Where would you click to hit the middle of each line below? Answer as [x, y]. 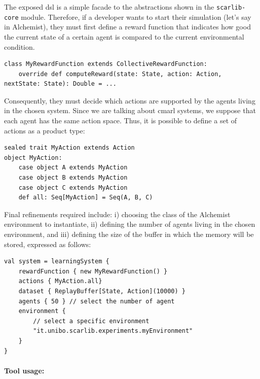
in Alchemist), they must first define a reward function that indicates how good [127, 27]
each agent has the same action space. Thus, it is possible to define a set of [121, 120]
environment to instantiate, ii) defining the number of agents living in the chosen [130, 224]
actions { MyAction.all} [60, 281]
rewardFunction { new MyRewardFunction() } [93, 271]
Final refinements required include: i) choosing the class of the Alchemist [117, 214]
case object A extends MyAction [73, 168]
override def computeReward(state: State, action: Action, [120, 74]
